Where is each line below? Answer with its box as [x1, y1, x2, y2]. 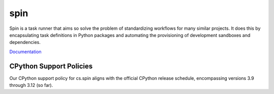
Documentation [9, 49, 42, 55]
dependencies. [9, 39, 41, 45]
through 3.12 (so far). [9, 82, 53, 88]
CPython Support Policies [9, 62, 93, 70]
